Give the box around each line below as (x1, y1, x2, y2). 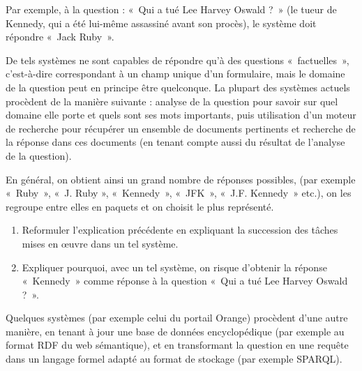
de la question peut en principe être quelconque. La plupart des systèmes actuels (6, 79, 350, 94)
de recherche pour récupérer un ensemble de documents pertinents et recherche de (6, 121, 356, 135)
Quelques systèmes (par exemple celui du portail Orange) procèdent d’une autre (6, 310, 348, 325)
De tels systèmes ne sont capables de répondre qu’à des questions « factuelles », (6, 52, 349, 67)
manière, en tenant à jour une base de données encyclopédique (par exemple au (6, 324, 345, 338)
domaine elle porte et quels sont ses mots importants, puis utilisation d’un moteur (6, 107, 356, 122)
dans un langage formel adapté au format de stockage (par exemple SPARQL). (6, 351, 342, 366)
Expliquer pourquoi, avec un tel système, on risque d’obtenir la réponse (22, 259, 327, 274)
